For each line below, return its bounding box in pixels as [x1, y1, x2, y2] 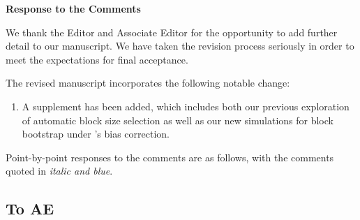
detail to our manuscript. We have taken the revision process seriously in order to [6, 38, 354, 53]
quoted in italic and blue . [6, 163, 113, 178]
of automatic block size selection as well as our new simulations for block [22, 112, 333, 127]
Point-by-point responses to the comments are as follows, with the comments [6, 149, 334, 164]
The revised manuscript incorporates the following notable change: [6, 75, 290, 90]
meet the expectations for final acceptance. [6, 52, 188, 66]
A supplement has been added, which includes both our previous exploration [22, 98, 350, 113]
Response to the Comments [6, 1, 141, 15]
